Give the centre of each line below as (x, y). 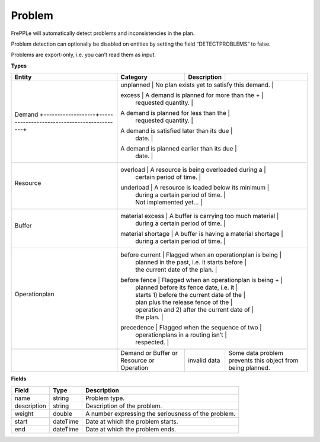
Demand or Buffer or (149, 353)
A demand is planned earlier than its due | (179, 149)
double (62, 414)
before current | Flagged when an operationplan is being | (201, 255)
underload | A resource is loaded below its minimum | (195, 188)
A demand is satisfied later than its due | (177, 131)
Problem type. (105, 398)
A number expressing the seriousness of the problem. (160, 414)
